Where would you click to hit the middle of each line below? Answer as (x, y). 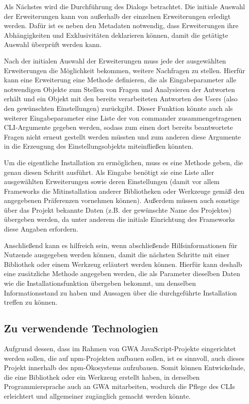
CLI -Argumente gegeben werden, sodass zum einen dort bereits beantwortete (118, 127)
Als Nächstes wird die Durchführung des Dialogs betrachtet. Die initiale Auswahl (124, 6)
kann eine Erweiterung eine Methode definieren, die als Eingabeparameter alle (120, 80)
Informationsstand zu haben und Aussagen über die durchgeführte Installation (121, 292)
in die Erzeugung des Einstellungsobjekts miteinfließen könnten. (99, 146)
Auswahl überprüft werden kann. (53, 44)
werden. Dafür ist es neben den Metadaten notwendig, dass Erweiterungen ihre (121, 25)
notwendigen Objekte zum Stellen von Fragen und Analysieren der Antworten (120, 89)
